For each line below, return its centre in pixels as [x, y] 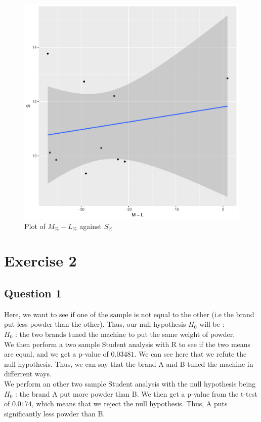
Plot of [35, 226]
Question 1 [33, 293]
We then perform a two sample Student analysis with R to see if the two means [127, 344]
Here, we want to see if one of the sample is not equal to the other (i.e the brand [129, 314]
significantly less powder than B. [55, 413]
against [91, 226]
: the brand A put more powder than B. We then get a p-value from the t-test [136, 393]
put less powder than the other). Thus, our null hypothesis [95, 324]
